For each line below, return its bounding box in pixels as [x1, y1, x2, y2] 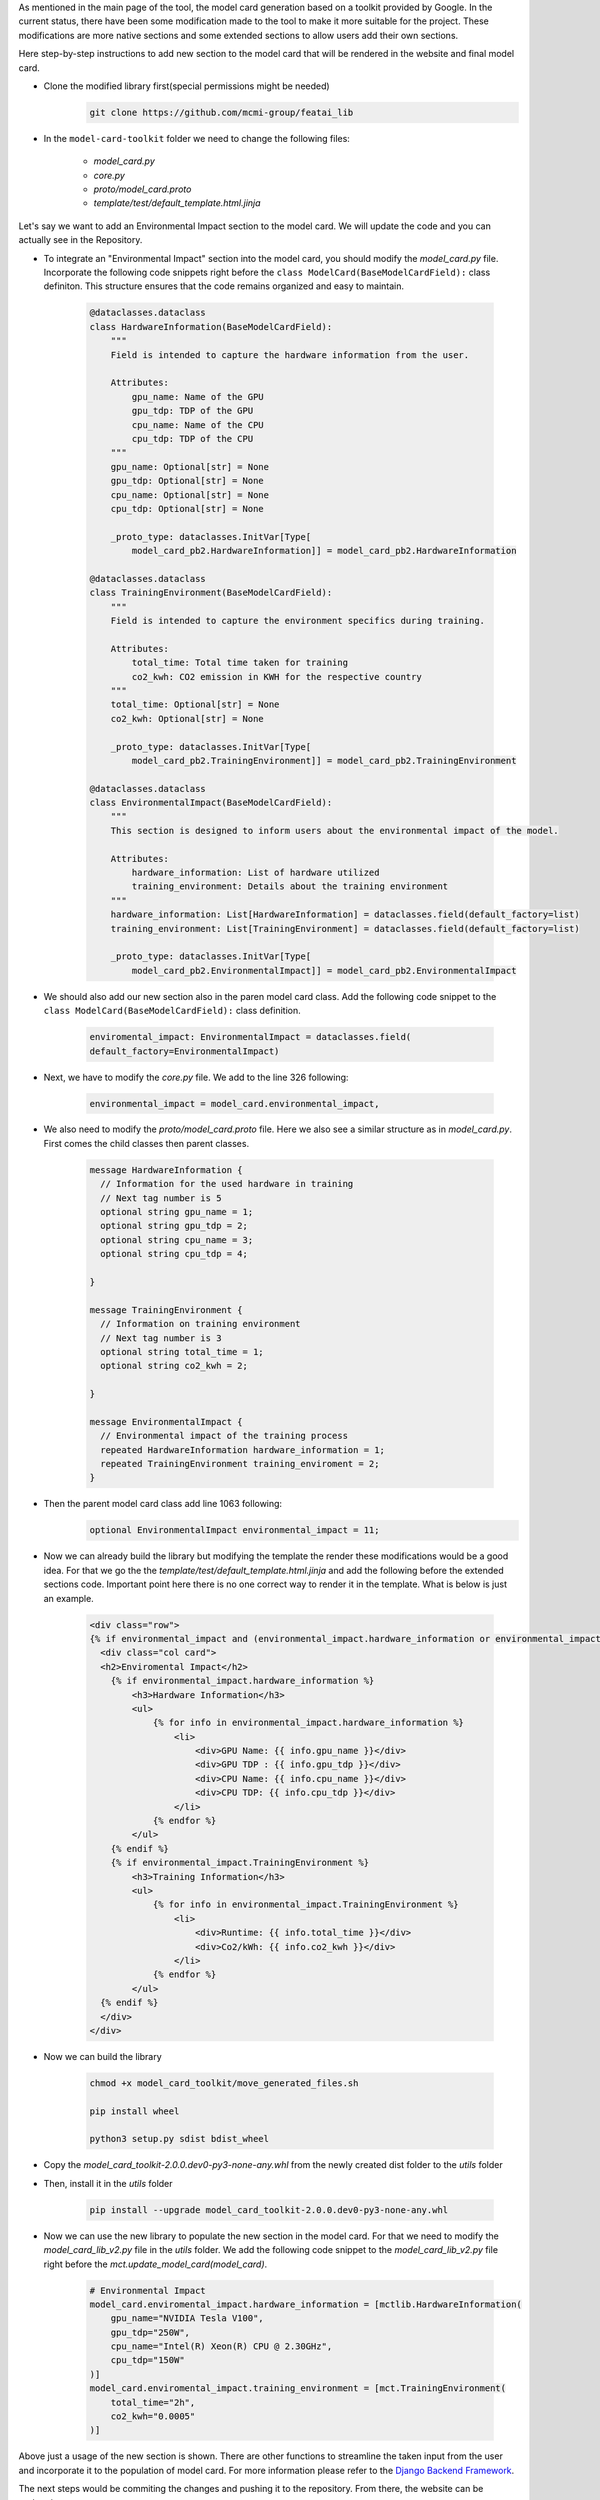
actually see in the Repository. [18, 234, 143, 246]
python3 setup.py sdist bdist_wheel [89, 2133, 270, 2145]
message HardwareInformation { [89, 1164, 244, 1175]
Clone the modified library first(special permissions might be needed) [43, 80, 330, 92]
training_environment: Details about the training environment [131, 881, 449, 892]
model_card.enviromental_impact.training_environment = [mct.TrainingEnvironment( [89, 2383, 507, 2394]
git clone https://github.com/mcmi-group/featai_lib [89, 106, 354, 118]
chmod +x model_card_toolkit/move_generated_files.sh [89, 2077, 359, 2089]
